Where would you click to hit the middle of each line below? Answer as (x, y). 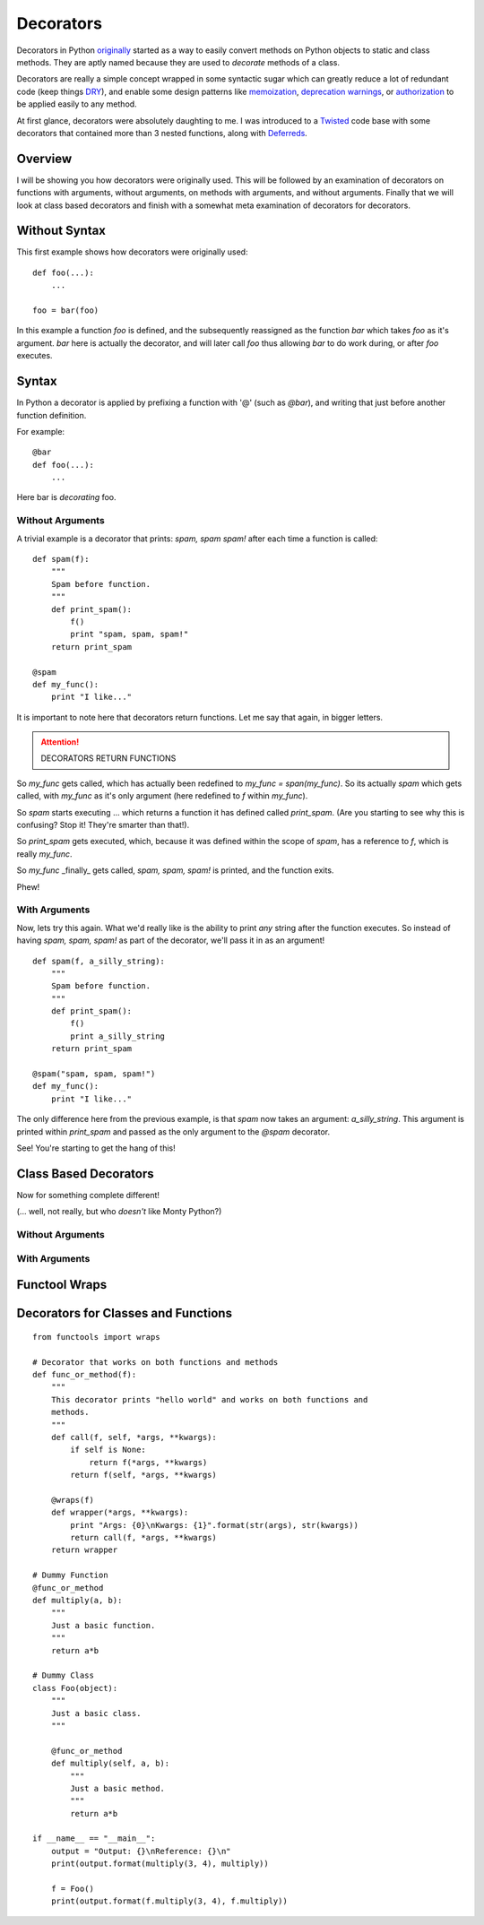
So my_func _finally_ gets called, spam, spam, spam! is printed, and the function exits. (175, 870)
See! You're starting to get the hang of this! (96, 1148)
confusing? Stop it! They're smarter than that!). (103, 825)
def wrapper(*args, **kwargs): (120, 1513)
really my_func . (44, 854)
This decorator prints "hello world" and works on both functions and (209, 1399)
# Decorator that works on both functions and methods (156, 1362)
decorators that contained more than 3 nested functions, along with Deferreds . (162, 133)
